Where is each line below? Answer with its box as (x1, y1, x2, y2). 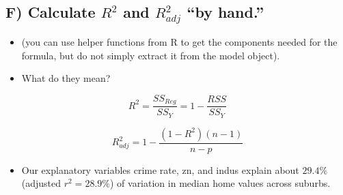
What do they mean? (21, 71, 111, 85)
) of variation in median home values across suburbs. (109, 176, 331, 190)
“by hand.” (187, 1, 264, 22)
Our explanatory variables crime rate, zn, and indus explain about (21, 162, 299, 177)
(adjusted (21, 176, 61, 190)
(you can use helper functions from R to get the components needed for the (21, 34, 338, 48)
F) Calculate (5, 1, 96, 22)
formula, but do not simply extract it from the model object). (21, 48, 280, 62)
